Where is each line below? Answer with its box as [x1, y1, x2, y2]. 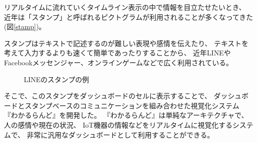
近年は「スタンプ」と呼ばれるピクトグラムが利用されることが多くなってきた [4, 11, 254, 22]
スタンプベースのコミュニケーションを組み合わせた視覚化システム [24, 100, 240, 110]
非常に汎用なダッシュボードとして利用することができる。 [27, 129, 214, 140]
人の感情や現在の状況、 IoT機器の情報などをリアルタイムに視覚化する [4, 119, 233, 130]
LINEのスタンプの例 [24, 74, 89, 84]
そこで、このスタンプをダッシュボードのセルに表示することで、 [4, 91, 212, 101]
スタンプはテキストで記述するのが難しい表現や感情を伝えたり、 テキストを [4, 38, 249, 48]
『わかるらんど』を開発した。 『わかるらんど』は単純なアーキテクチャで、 [4, 110, 249, 120]
